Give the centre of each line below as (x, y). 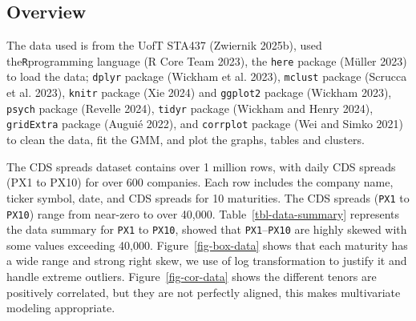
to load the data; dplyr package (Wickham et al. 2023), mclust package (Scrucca (207, 76)
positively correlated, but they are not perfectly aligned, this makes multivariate (204, 292)
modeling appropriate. (61, 308)
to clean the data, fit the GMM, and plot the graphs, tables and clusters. (186, 140)
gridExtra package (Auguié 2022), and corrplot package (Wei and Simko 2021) (205, 124)
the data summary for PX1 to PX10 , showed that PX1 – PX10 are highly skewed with (207, 229)
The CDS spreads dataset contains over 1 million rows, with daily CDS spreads (201, 166)
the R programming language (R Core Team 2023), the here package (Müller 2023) (207, 60)
